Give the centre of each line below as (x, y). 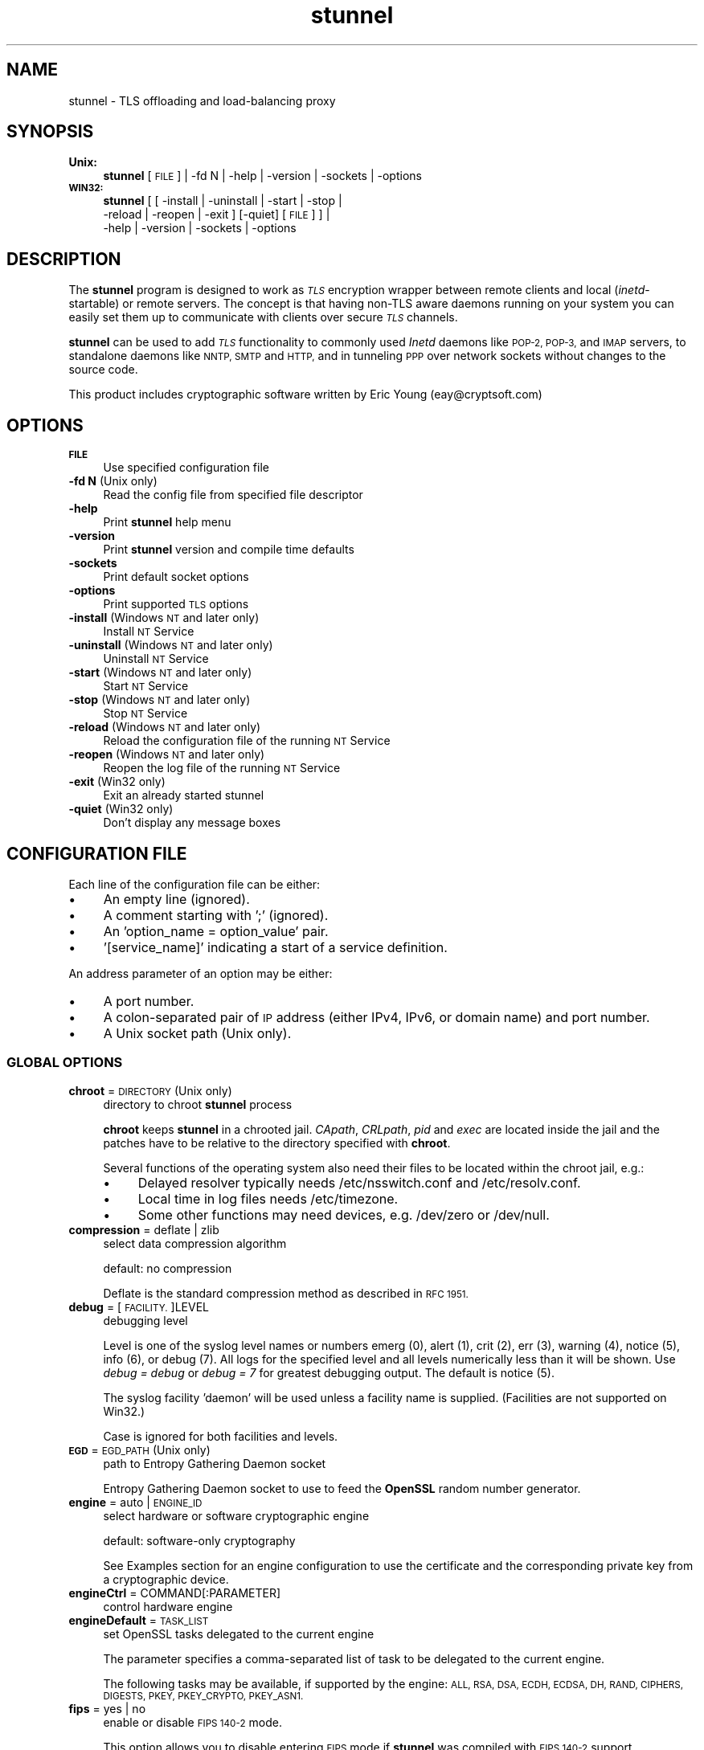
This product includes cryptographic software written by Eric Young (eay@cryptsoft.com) (305, 395)
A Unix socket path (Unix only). (197, 1033)
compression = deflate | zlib (144, 1229)
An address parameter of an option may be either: (201, 973)
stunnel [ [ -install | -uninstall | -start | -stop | (223, 201)
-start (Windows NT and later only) (160, 673)
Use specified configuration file (186, 468)
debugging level (145, 1320)
